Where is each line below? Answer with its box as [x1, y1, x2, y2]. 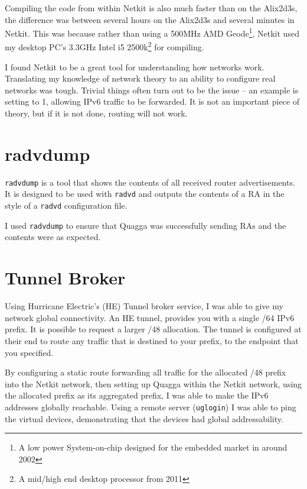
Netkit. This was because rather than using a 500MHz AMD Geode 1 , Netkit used [5, 25, 299, 39]
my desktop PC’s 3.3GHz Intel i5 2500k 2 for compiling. [5, 39, 204, 53]
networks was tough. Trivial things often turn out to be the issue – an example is [5, 83, 299, 96]
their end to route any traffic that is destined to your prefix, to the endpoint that [5, 334, 299, 346]
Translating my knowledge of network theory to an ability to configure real [5, 72, 276, 85]
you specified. [5, 346, 54, 358]
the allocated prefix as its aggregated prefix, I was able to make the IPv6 [5, 389, 269, 401]
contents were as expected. [5, 231, 101, 243]
